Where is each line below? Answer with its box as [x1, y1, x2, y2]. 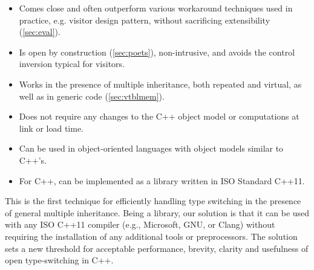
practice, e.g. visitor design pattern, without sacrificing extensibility [19, 13, 270, 26]
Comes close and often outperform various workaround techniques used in [19, 2, 293, 14]
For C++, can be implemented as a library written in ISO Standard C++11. [19, 174, 305, 187]
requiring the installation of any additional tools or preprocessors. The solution [5, 230, 298, 242]
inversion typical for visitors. [19, 57, 125, 70]
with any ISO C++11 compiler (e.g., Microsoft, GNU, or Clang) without [5, 218, 275, 231]
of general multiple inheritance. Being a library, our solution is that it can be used [5, 206, 310, 219]
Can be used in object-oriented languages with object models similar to [19, 142, 284, 155]
